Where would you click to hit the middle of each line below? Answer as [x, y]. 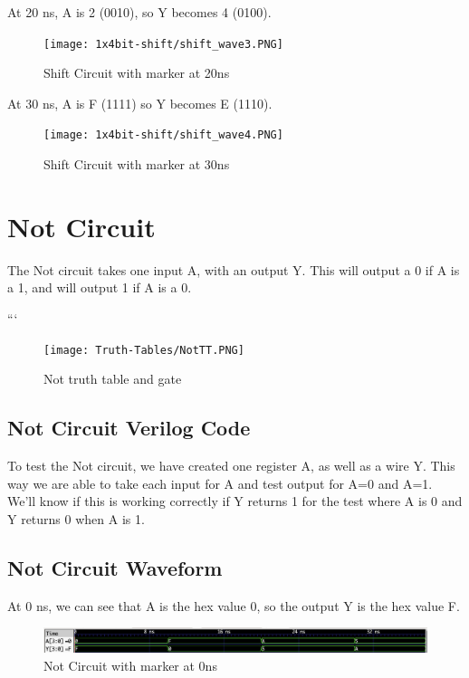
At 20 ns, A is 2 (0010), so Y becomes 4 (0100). [139, 12]
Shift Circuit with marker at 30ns [137, 164]
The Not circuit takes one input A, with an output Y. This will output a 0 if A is [234, 269]
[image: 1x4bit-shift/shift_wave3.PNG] [163, 44]
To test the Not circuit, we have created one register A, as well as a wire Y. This [231, 466]
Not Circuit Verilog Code [129, 428]
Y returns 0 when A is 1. [76, 518]
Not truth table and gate [113, 379]
